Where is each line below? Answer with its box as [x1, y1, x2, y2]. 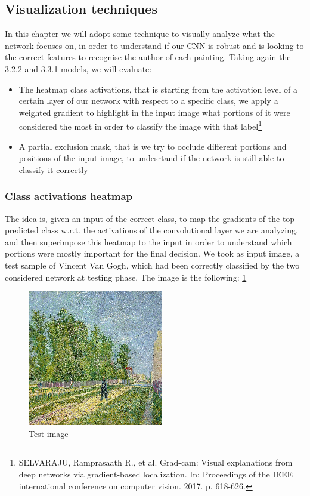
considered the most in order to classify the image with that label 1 [18, 118, 262, 133]
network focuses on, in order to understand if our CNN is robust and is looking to [5, 39, 304, 51]
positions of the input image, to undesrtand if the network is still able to [18, 152, 284, 164]
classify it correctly [18, 163, 88, 175]
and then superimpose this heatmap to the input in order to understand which [5, 235, 292, 248]
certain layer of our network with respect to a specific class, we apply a [18, 94, 278, 107]
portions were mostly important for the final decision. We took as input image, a [5, 247, 300, 260]
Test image [29, 427, 69, 439]
